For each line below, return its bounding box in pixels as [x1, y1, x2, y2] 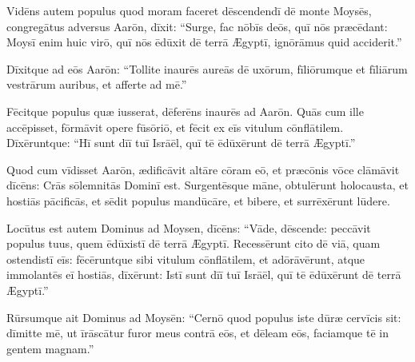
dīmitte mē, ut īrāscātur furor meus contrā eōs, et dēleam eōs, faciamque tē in [6, 324, 389, 341]
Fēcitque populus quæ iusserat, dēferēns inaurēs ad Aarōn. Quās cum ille [6, 102, 364, 119]
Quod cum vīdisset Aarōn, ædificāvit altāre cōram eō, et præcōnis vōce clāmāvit [6, 161, 400, 177]
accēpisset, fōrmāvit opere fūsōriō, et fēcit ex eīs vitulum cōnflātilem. [6, 118, 344, 135]
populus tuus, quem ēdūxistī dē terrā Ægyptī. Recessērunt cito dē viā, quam [6, 235, 381, 252]
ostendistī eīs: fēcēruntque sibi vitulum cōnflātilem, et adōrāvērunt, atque [6, 250, 365, 267]
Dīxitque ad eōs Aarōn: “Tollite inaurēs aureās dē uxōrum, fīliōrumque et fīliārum [6, 60, 408, 77]
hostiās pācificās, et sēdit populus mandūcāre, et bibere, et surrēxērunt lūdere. [6, 192, 390, 209]
